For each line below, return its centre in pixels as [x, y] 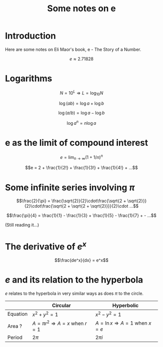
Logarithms [29, 79]
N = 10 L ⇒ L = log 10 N [81, 93]
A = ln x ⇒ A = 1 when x [123, 323]
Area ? [15, 326]
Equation [18, 314]
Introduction [31, 36]
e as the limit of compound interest [77, 143]
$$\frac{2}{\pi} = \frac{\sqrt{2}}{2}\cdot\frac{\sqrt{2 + [71, 201]
